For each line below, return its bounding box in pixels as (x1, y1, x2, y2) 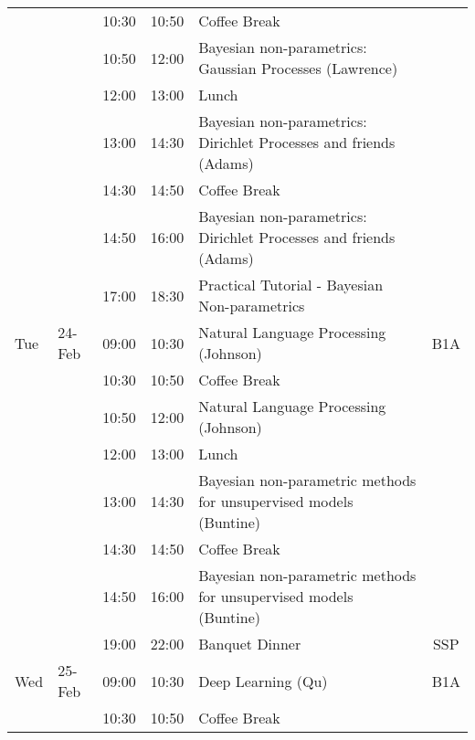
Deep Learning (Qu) (198, 670, 328, 692)
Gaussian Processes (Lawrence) (198, 58, 398, 79)
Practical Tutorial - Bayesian (198, 274, 384, 295)
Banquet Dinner (198, 633, 301, 654)
